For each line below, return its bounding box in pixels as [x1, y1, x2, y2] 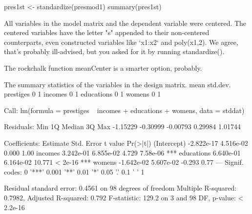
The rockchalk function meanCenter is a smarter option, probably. [4, 62, 202, 73]
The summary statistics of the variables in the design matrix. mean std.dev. [4, 79, 231, 89]
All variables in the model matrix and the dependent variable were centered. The [4, 18, 247, 28]
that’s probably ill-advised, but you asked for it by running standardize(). [4, 46, 225, 57]
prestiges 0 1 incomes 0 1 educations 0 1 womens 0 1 [4, 89, 161, 99]
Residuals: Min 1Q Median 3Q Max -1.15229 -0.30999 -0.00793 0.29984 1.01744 [4, 121, 241, 132]
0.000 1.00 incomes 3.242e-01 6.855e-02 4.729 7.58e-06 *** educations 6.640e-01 [4, 147, 241, 157]
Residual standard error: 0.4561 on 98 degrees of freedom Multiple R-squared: [4, 183, 237, 193]
